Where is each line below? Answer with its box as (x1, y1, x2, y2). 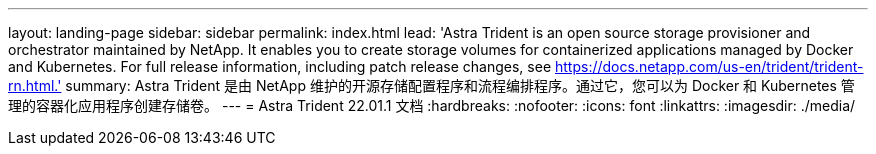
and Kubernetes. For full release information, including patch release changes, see (8, 58, 552, 75)
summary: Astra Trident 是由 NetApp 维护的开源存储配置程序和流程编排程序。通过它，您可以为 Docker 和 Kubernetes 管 (65, 77, 855, 94)
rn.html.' (8, 77, 62, 94)
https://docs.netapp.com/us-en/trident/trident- (554, 58, 864, 75)
